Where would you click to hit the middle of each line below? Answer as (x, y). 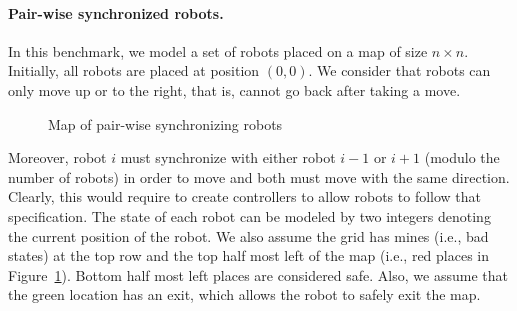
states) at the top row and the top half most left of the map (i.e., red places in (249, 255)
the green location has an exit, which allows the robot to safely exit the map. (244, 294)
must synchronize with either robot (228, 157)
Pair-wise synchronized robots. (116, 12)
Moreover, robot (57, 157)
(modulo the (462, 157)
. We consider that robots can (399, 70)
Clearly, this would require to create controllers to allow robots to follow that (245, 196)
